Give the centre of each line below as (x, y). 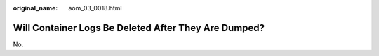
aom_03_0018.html (95, 8)
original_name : (35, 8)
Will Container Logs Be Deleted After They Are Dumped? (139, 28)
